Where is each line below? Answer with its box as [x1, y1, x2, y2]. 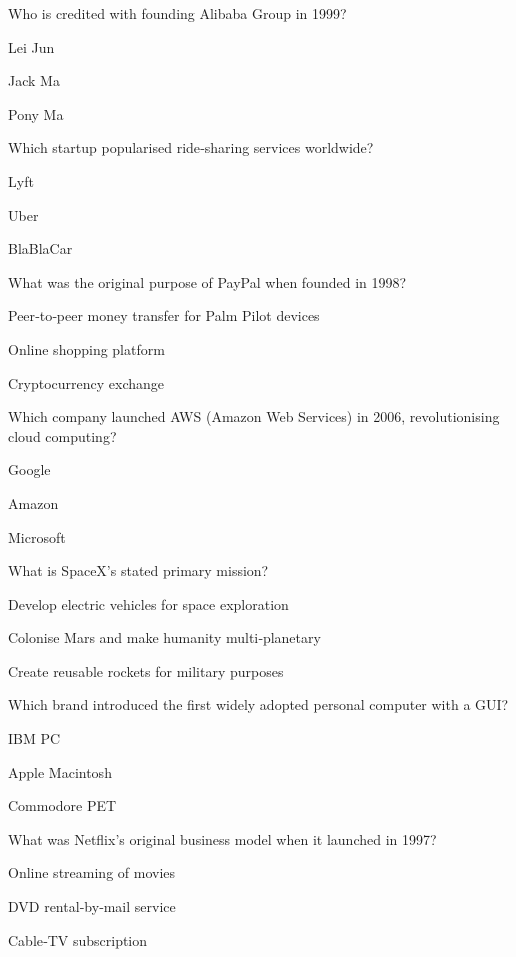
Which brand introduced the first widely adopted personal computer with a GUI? [8, 694, 509, 715]
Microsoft [8, 526, 66, 547]
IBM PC [8, 728, 61, 749]
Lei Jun [8, 36, 55, 57]
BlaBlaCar [8, 238, 73, 259]
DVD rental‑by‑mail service [8, 896, 176, 917]
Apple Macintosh [8, 761, 112, 782]
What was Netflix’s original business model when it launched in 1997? [8, 828, 437, 849]
